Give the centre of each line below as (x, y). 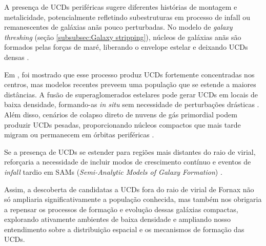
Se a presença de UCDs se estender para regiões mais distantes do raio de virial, (130, 151)
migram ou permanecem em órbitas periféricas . (79, 135)
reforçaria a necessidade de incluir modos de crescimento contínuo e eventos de (128, 162)
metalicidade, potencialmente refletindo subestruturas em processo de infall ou (127, 17)
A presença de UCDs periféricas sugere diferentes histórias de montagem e (121, 7)
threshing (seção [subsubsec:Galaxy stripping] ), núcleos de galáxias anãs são (123, 37)
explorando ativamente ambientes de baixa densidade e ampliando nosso (118, 219)
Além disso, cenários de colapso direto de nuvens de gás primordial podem (121, 114)
